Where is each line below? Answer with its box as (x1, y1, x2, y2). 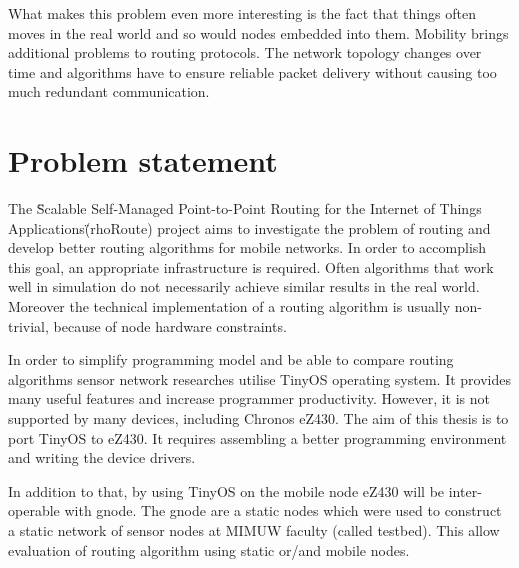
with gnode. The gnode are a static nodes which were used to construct (64, 500, 502, 521)
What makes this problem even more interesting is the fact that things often (8, 3, 476, 23)
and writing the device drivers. (8, 447, 196, 468)
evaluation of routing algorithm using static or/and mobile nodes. (8, 539, 410, 560)
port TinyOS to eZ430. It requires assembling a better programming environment (8, 427, 507, 448)
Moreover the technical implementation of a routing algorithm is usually (8, 296, 451, 317)
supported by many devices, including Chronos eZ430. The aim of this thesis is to (8, 408, 509, 429)
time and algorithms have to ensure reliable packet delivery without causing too (8, 61, 497, 82)
